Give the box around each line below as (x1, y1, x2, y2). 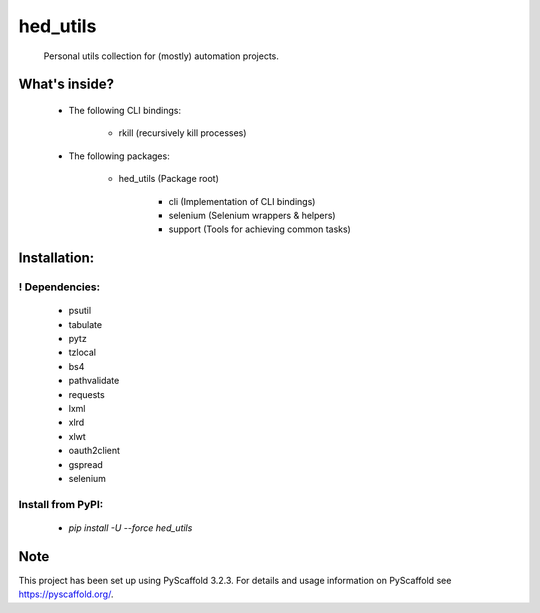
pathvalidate (68, 375, 120, 387)
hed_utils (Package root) (118, 173, 220, 185)
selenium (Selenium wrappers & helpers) (168, 209, 336, 221)
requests (68, 388, 105, 400)
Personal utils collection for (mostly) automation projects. (43, 50, 279, 62)
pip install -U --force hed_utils (68, 521, 193, 534)
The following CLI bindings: (68, 104, 182, 116)
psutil (68, 305, 92, 317)
